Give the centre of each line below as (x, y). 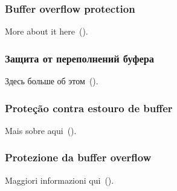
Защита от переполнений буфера (80, 58)
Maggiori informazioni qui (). (60, 180)
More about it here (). (47, 31)
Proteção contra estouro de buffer (89, 108)
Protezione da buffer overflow (78, 157)
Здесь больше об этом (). (52, 81)
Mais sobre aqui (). (41, 130)
